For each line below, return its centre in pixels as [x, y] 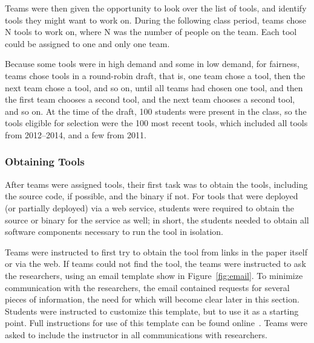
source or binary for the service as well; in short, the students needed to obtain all [157, 220]
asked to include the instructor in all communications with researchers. [136, 334]
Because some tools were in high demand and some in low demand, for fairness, [152, 64]
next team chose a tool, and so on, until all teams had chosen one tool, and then [154, 87]
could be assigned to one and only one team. [87, 43]
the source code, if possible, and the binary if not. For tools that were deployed [152, 196]
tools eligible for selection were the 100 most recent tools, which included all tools [156, 123]
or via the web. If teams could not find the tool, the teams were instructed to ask [155, 264]
